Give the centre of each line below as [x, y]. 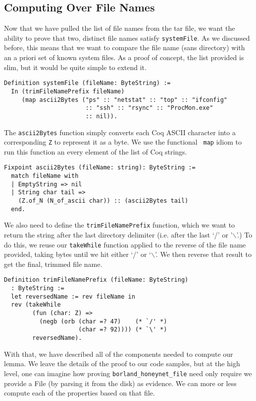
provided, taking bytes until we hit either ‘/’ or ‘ [77, 254]
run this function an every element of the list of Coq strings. [96, 151]
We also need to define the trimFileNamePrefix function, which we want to [120, 225]
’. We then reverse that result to [203, 254]
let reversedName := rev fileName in [73, 296]
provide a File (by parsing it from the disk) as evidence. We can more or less [120, 383]
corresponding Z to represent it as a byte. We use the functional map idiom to [123, 142]
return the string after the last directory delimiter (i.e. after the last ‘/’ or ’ [118, 235]
